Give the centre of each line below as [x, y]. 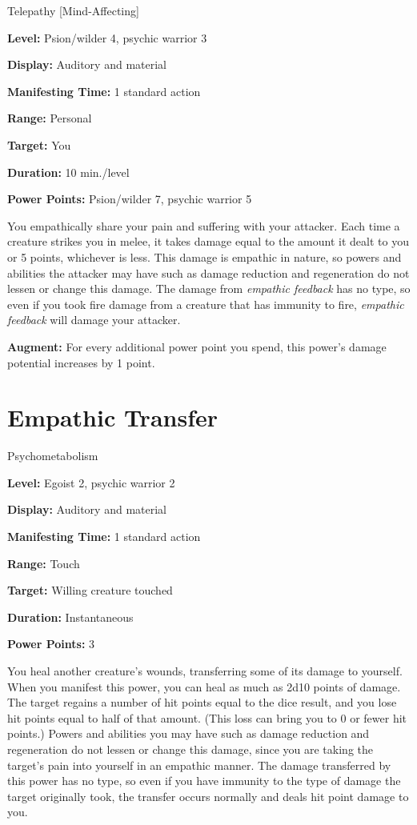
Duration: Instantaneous [70, 617]
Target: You [39, 144]
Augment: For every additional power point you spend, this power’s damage [197, 346]
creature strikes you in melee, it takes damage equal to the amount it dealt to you [208, 241]
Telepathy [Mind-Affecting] [73, 10]
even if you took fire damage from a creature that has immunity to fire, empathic [206, 304]
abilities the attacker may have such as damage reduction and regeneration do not [208, 272]
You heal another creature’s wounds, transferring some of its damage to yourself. [205, 670]
